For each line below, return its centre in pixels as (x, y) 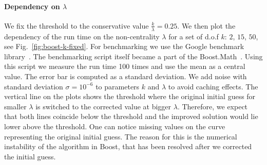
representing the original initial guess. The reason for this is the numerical (121, 136)
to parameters (118, 86)
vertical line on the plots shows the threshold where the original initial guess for (130, 96)
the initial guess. (30, 156)
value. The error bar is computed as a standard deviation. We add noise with (126, 76)
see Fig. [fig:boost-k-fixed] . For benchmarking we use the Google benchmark (124, 46)
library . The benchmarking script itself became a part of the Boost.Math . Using (133, 56)
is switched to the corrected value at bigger (103, 106)
